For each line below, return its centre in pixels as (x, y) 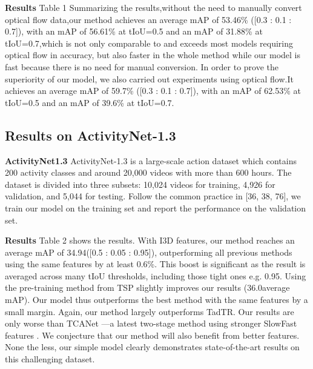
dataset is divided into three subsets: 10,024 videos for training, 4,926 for (140, 184)
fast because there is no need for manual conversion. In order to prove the (142, 66)
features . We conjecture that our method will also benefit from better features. (152, 335)
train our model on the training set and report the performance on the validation (156, 208)
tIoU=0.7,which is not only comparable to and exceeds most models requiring (149, 43)
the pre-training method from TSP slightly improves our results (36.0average (147, 288)
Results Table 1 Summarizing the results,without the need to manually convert (153, 7)
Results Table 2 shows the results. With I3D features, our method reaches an (150, 240)
